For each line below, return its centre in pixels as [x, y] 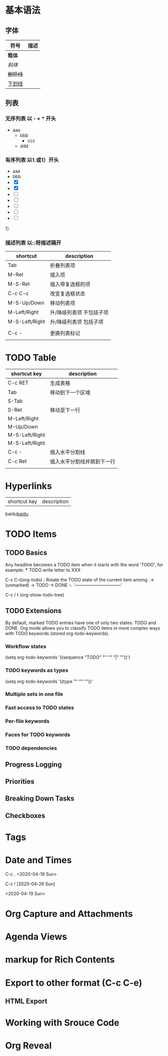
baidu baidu [17, 514]
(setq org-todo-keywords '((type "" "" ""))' [49, 681]
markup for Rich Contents [60, 960]
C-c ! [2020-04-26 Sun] [30, 884]
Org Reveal [28, 1046]
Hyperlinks [29, 486]
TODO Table [31, 358]
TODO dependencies [31, 748]
